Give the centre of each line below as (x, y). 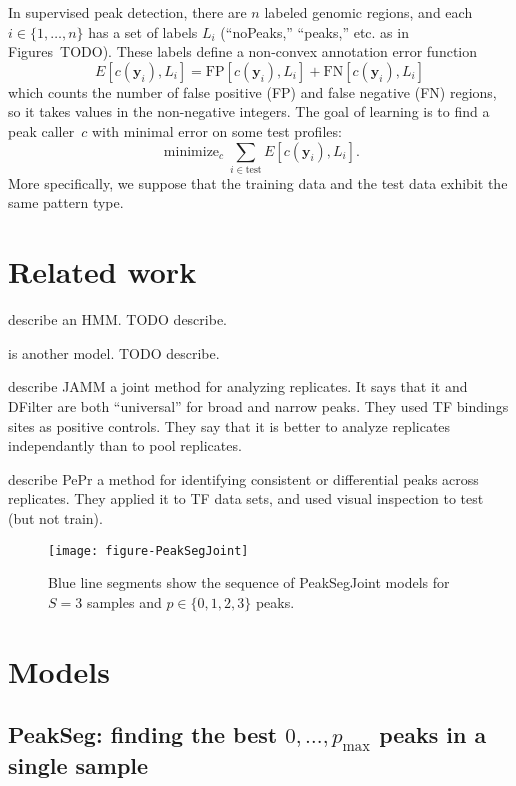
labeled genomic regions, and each (368, 12)
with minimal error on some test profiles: (216, 130)
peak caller (41, 130)
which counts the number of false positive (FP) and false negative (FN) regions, (252, 91)
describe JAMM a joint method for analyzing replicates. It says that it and (238, 386)
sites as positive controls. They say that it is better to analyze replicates (229, 425)
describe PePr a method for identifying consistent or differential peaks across (243, 478)
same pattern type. (66, 202)
